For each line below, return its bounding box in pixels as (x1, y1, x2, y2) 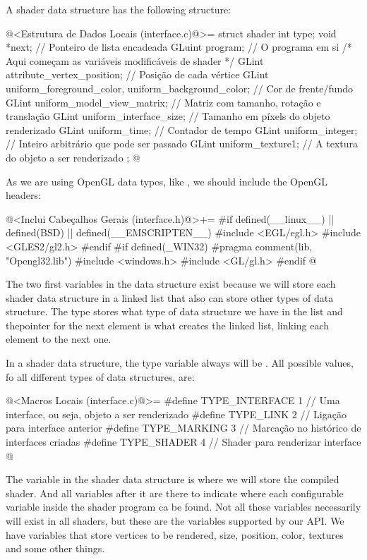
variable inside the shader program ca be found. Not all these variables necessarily (6, 499, 361, 514)
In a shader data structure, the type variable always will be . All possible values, (6, 355, 354, 370)
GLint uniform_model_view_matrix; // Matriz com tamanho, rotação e (6, 95, 321, 109)
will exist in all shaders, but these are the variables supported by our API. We (6, 513, 344, 528)
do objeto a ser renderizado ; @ (6, 150, 140, 164)
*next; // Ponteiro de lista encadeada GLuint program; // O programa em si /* (6, 39, 352, 54)
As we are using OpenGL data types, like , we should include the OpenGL (6, 174, 327, 188)
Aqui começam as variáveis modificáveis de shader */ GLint (6, 53, 264, 68)
